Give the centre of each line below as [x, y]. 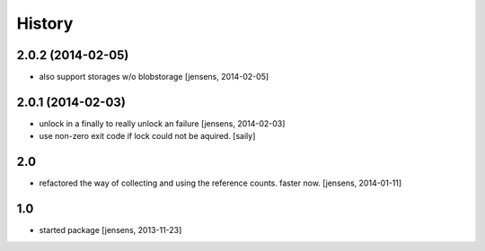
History [45, 23]
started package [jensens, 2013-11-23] [110, 230]
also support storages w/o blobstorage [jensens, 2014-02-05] [154, 77]
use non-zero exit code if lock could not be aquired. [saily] [147, 136]
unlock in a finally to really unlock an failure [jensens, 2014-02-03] [162, 123]
